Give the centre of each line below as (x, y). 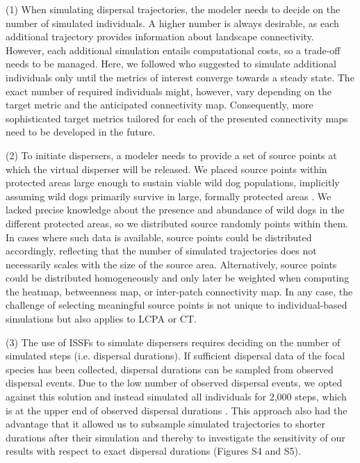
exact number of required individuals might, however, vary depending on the (169, 91)
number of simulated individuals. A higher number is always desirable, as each (172, 23)
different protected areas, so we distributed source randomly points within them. (177, 223)
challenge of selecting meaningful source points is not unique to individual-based (177, 305)
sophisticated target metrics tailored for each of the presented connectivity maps (177, 118)
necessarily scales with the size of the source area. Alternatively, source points (171, 264)
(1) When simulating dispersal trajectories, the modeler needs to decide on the (173, 9)
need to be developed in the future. (81, 132)
